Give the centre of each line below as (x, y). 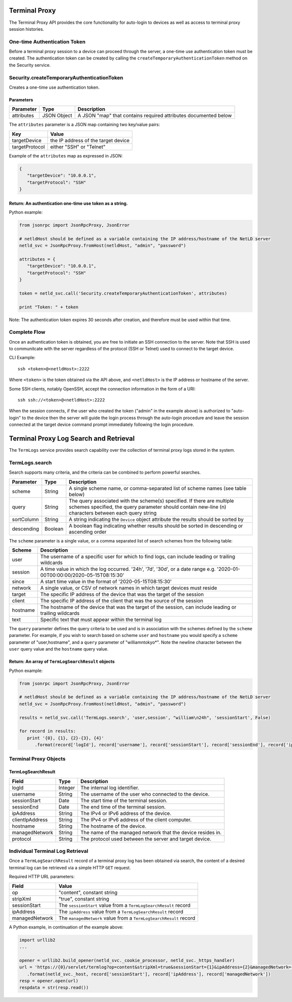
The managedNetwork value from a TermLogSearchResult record (127, 918)
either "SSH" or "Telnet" (78, 147)
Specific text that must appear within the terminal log (101, 620)
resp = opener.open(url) (49, 981)
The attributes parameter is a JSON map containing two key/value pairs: (84, 125)
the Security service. (30, 65)
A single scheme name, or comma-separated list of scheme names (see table (158, 488)
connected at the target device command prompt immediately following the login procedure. (101, 424)
